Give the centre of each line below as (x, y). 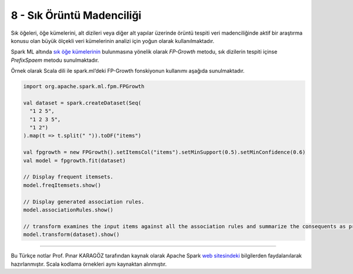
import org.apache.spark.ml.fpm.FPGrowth (84, 86)
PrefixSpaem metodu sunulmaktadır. (55, 60)
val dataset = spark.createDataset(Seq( (82, 103)
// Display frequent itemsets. (69, 177)
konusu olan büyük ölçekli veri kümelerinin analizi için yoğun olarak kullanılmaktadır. (113, 41)
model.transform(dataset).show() (71, 235)
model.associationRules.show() (69, 210)
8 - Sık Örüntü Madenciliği (76, 15)
